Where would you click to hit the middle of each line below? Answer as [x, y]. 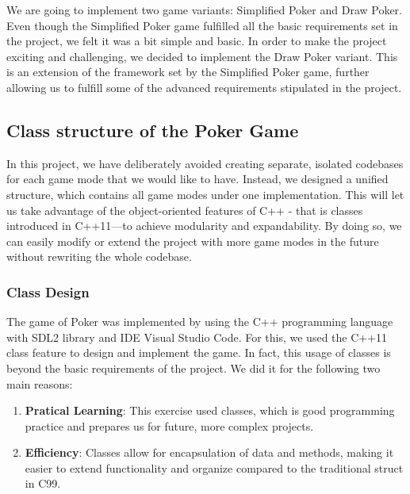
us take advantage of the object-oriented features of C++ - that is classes [185, 210]
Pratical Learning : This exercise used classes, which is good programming [210, 410]
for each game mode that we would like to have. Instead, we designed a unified [197, 179]
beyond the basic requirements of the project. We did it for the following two [194, 368]
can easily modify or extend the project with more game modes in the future [193, 241]
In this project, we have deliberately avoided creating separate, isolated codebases [205, 163]
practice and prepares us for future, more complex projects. [169, 425]
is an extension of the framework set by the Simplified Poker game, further [188, 72]
